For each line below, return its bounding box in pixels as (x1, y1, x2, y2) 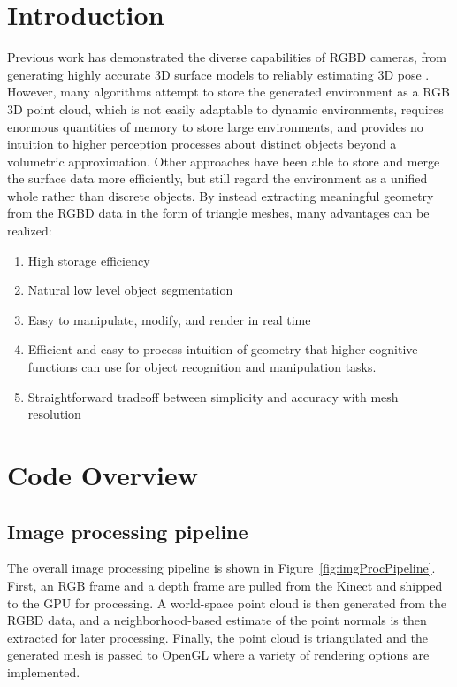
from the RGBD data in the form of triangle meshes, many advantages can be (7, 204, 430, 222)
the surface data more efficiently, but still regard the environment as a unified (7, 169, 428, 188)
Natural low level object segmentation (27, 281, 233, 299)
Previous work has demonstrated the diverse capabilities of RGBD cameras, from (7, 48, 446, 66)
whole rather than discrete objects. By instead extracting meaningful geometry (7, 186, 434, 205)
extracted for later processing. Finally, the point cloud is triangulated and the (7, 628, 428, 646)
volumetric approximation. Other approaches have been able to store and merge (7, 151, 440, 170)
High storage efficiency (27, 251, 150, 269)
